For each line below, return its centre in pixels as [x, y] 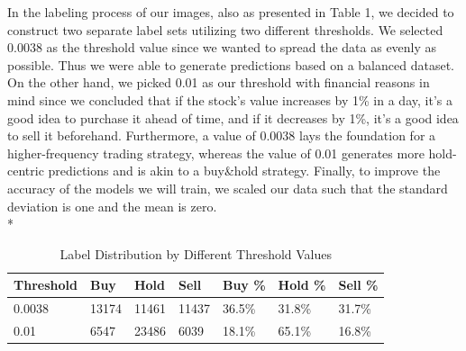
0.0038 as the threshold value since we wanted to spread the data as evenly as [222, 47]
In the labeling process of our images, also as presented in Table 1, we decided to [231, 12]
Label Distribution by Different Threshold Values [196, 253]
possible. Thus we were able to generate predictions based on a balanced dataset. [231, 64]
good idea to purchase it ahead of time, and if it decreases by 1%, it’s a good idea [233, 117]
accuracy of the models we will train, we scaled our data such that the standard [228, 188]
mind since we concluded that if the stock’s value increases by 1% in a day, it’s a [230, 99]
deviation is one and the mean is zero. [112, 206]
